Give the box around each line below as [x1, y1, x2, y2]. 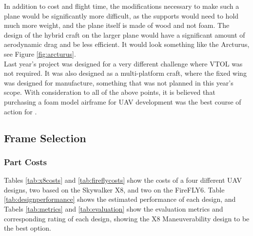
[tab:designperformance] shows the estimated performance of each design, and [4, 194, 236, 204]
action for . [4, 106, 37, 116]
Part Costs [4, 155, 47, 168]
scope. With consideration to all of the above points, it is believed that [4, 87, 215, 97]
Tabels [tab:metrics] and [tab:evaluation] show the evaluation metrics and [4, 203, 223, 214]
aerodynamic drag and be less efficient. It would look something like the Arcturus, [4, 39, 250, 49]
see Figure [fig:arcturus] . [4, 48, 76, 59]
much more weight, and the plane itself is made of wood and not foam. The [4, 20, 230, 30]
